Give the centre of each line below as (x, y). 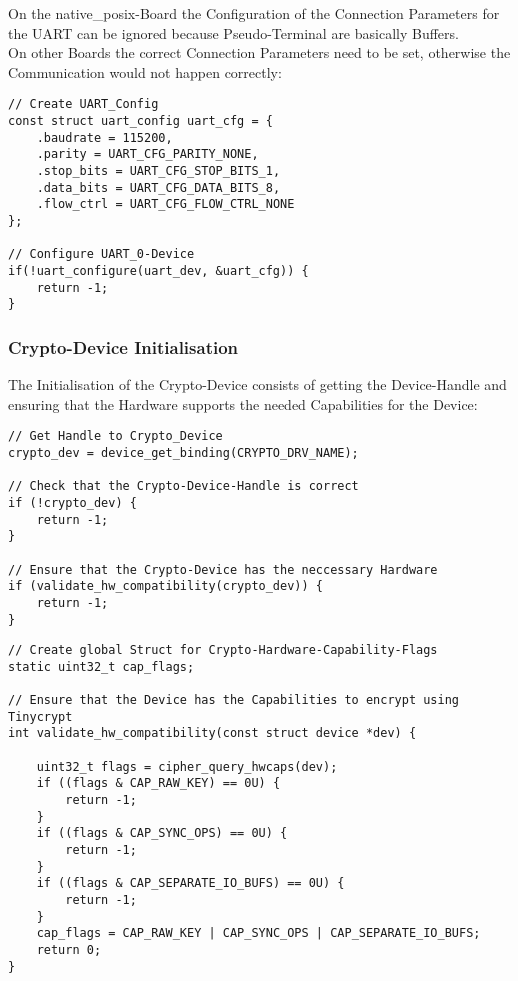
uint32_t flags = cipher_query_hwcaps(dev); (187, 766)
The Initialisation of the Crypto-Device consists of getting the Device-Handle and (257, 384)
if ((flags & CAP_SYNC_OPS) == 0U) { (162, 833)
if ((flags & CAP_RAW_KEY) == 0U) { (158, 783)
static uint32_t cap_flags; (101, 666)
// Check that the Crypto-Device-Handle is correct (183, 486)
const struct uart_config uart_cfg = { (140, 121)
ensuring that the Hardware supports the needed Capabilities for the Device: (243, 403)
